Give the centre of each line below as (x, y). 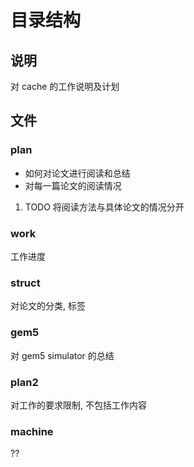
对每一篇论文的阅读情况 (73, 185)
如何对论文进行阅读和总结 (77, 173)
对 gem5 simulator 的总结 (62, 355)
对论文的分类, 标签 (48, 306)
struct (25, 283)
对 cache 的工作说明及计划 (65, 86)
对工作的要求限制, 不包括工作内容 (78, 405)
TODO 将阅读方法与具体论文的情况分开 (104, 207)
